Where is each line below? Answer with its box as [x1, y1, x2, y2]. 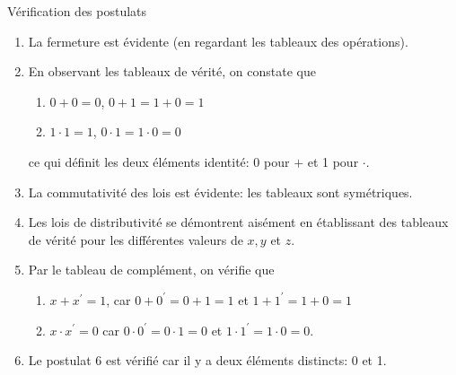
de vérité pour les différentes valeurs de [28, 230, 243, 249]
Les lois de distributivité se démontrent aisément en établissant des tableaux [28, 213, 449, 231]
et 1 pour [307, 152, 359, 170]
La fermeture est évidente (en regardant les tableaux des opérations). [28, 31, 408, 50]
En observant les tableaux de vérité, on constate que [28, 62, 316, 81]
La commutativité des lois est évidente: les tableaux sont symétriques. [28, 182, 413, 201]
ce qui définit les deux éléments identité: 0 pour [28, 152, 290, 170]
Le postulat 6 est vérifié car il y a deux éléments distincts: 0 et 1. [28, 351, 387, 370]
